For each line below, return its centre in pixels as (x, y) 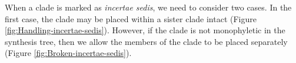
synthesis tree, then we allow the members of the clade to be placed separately (146, 41)
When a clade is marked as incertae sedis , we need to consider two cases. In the (148, 7)
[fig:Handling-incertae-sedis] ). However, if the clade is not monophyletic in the (145, 30)
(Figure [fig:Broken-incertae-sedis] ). (68, 53)
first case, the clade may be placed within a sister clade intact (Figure (131, 18)
